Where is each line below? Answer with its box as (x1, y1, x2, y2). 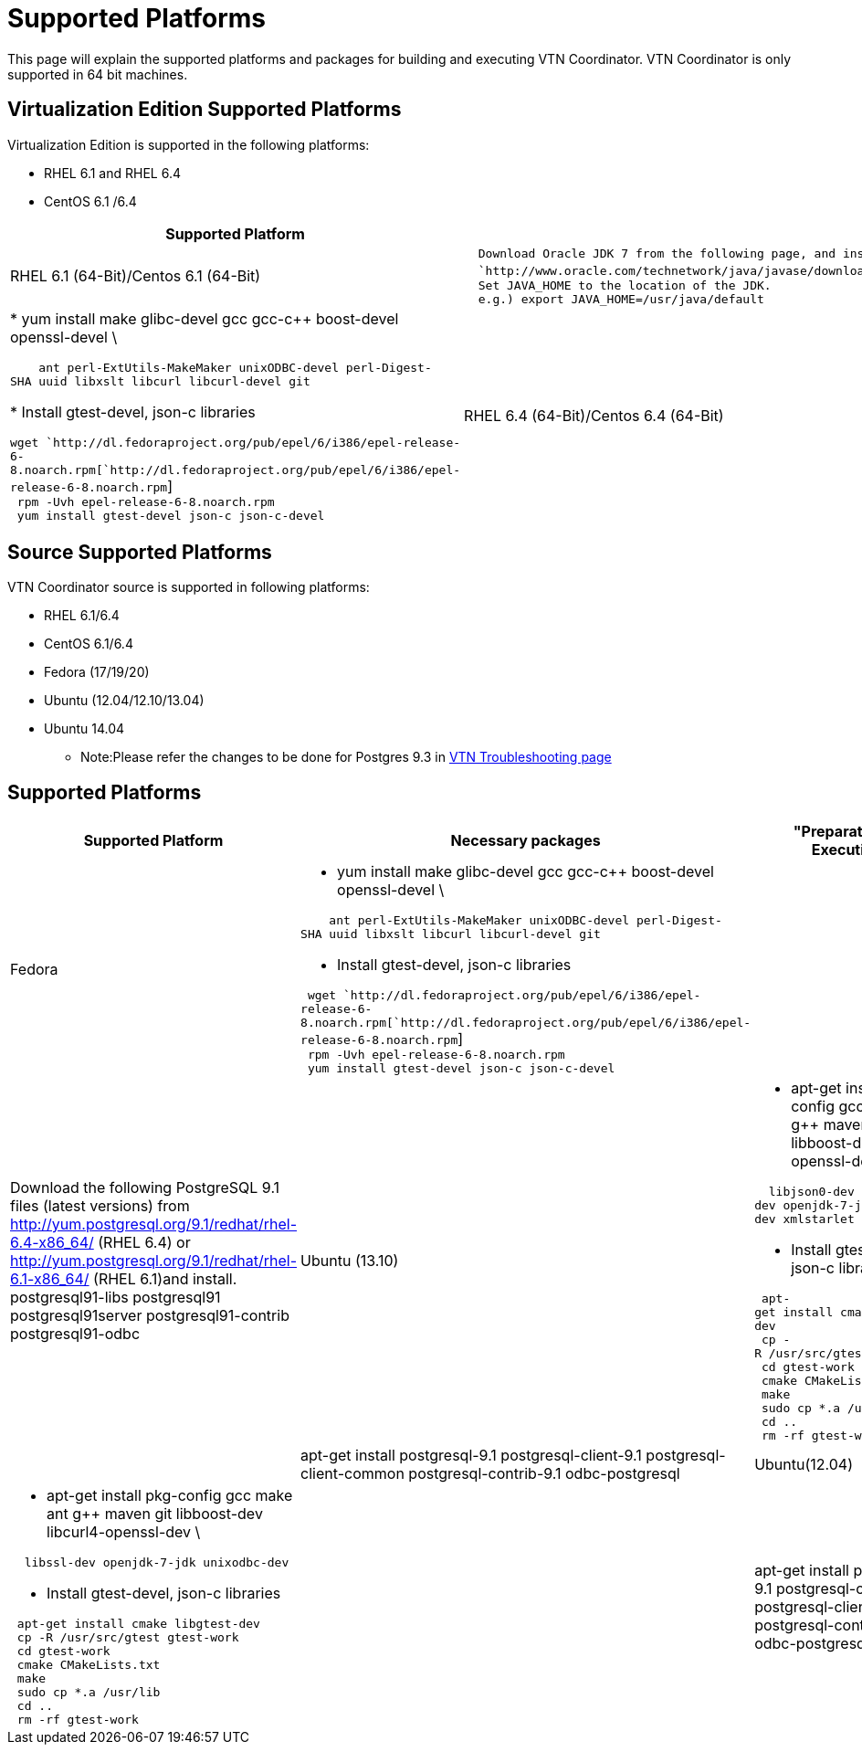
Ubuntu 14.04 (44, 721, 125, 737)
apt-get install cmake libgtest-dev (16, 1617, 260, 1631)
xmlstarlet (783, 1212, 855, 1227)
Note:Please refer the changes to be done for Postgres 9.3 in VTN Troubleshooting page (80, 749, 612, 765)
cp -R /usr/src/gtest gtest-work (16, 1631, 239, 1645)
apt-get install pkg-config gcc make (47, 1486, 293, 1505)
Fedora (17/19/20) (44, 664, 150, 681)
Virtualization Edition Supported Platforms (7, 98, 402, 121)
